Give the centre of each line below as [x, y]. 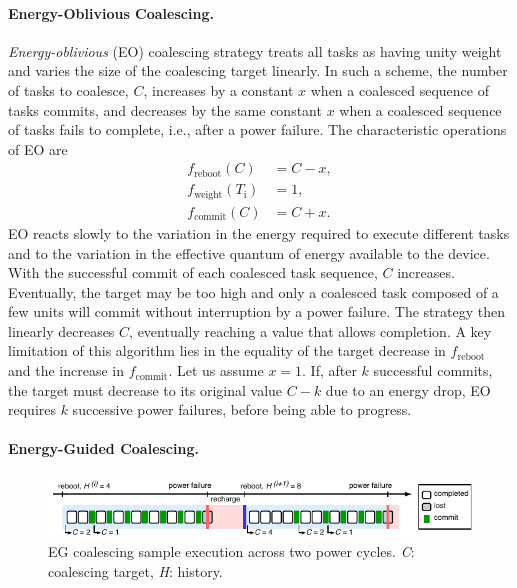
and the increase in [66, 370]
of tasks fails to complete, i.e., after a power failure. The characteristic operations [257, 129]
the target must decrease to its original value [145, 389]
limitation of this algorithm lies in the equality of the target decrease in [227, 350]
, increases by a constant [218, 89]
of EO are [38, 148]
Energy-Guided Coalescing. [103, 448]
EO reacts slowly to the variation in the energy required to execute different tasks [259, 232]
